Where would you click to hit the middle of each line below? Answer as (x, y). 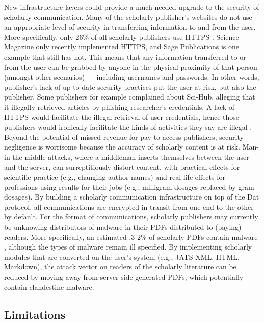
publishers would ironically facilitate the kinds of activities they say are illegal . (128, 127)
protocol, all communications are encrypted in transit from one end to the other (129, 206)
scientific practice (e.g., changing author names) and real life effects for (115, 177)
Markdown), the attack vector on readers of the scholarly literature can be (120, 267)
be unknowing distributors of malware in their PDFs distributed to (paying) (123, 227)
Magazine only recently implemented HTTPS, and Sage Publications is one (122, 47)
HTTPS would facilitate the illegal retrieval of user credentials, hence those (122, 117)
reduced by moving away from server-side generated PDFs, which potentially (124, 277)
